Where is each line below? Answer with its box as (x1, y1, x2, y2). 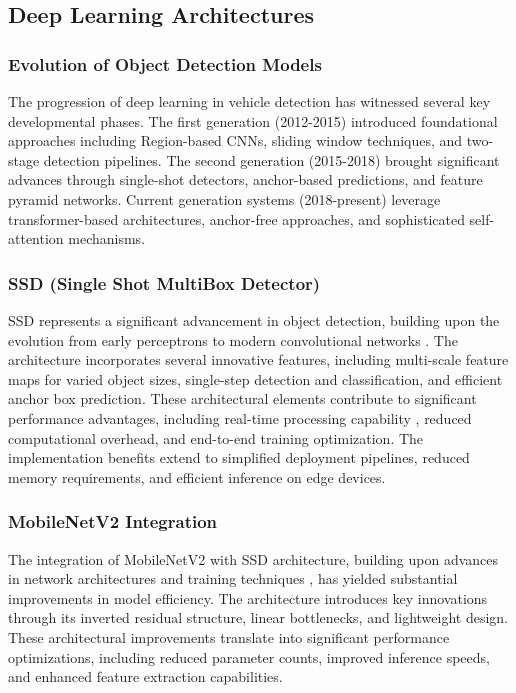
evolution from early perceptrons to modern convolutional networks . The (8, 329, 458, 350)
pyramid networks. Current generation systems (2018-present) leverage (8, 188, 441, 209)
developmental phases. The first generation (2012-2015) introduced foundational (8, 110, 498, 131)
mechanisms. (68, 228, 146, 249)
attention (8, 228, 64, 249)
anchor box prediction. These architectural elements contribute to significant (8, 388, 477, 409)
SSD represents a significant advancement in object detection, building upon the (8, 309, 500, 330)
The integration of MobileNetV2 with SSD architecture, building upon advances (8, 548, 499, 569)
